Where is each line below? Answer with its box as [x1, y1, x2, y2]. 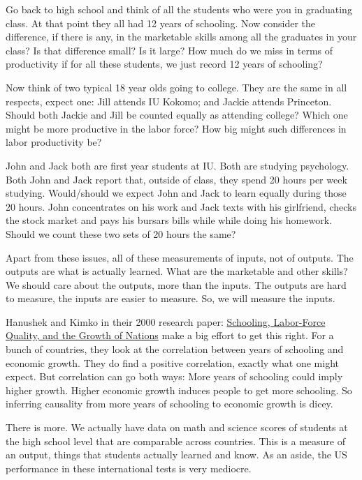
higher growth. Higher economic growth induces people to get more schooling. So [6, 382, 352, 397]
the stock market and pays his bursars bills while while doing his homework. [6, 213, 332, 227]
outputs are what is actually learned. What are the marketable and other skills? [6, 264, 348, 278]
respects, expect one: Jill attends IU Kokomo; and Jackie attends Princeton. [6, 93, 332, 108]
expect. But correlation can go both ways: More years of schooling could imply [6, 369, 343, 384]
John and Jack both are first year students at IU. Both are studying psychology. [6, 158, 349, 172]
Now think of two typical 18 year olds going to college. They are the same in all [6, 80, 347, 94]
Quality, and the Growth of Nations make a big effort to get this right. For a [6, 328, 334, 343]
